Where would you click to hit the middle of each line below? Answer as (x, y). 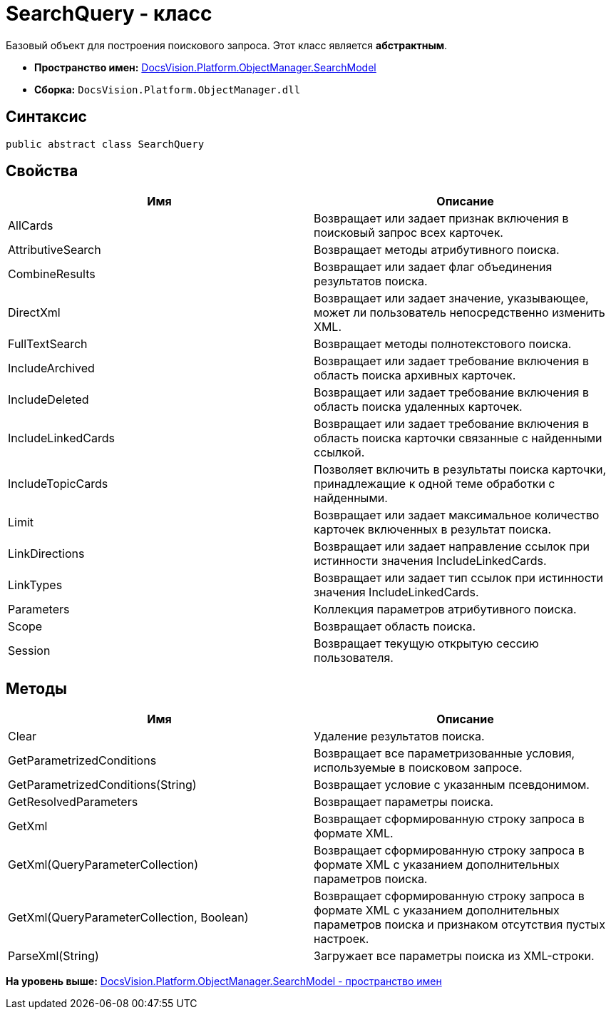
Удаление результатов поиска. (399, 736)
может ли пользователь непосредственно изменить (459, 313)
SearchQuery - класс (109, 14)
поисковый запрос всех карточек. (409, 233)
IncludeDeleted (48, 400)
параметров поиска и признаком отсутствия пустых (459, 925)
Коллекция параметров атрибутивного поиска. (445, 609)
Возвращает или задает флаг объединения (433, 267)
